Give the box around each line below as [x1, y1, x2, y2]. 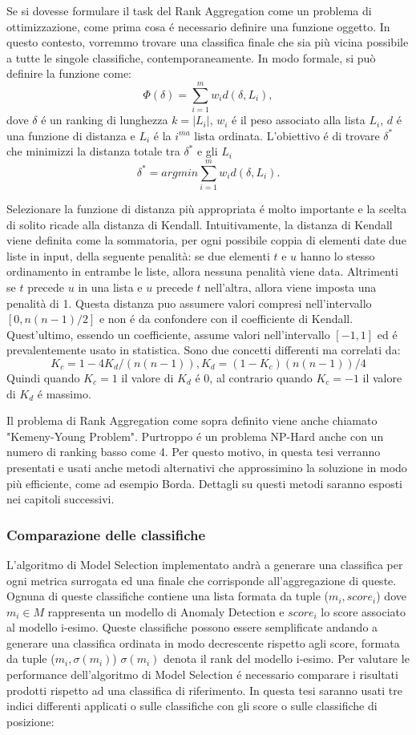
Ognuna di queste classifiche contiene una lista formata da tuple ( [6, 588, 329, 604]
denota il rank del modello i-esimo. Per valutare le [164, 650, 410, 667]
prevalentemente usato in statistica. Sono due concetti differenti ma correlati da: [6, 341, 401, 358]
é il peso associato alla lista [232, 111, 366, 128]
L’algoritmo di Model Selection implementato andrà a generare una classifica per [6, 555, 403, 572]
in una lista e [78, 278, 143, 295]
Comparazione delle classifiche [6, 524, 206, 544]
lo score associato [321, 603, 406, 620]
